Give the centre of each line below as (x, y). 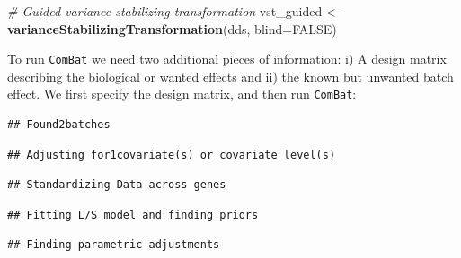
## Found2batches (59, 125)
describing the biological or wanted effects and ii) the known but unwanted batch (230, 76)
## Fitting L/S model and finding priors (133, 215)
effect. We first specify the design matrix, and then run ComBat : (182, 94)
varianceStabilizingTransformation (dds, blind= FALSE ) (172, 28)
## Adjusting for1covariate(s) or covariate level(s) (172, 155)
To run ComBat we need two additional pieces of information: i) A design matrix (227, 59)
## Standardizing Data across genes (117, 185)
